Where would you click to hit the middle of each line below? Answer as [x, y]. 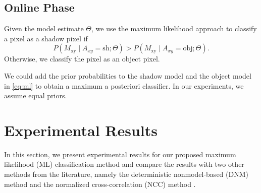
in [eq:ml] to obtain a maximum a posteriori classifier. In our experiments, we [124, 85]
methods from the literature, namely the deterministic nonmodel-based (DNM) [126, 174]
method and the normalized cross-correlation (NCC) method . [100, 184]
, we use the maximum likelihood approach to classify [174, 28]
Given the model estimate [44, 28]
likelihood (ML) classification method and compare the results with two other [124, 164]
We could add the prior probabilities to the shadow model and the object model [128, 75]
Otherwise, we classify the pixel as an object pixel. [82, 59]
